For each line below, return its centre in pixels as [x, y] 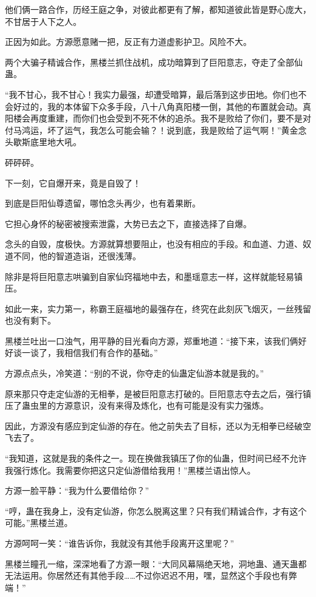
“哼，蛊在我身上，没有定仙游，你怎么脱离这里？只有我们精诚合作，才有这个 [156, 510]
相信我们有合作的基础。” [111, 353]
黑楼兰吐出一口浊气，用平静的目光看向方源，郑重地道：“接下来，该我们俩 [152, 340]
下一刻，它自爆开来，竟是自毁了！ [73, 183]
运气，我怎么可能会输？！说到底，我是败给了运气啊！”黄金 [181, 130]
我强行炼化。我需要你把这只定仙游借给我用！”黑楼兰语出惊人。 [130, 470]
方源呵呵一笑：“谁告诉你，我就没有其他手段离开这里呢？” [120, 543]
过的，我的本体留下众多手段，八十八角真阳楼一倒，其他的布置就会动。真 [166, 106]
